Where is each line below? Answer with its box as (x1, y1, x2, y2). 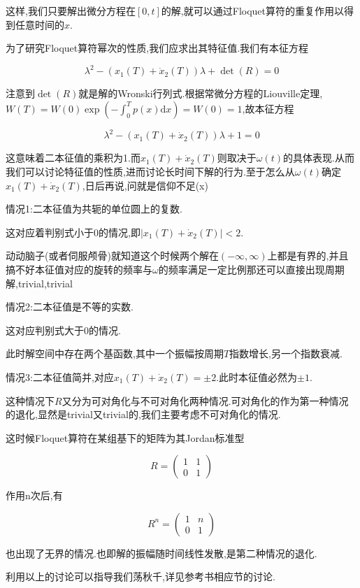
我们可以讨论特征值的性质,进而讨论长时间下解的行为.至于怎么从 (6, 164, 295, 178)
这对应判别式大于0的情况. (6, 322, 121, 337)
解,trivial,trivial (6, 275, 73, 290)
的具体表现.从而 (283, 150, 354, 165)
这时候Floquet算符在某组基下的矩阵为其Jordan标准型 (6, 430, 245, 445)
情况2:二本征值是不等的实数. (6, 299, 134, 314)
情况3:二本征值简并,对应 (6, 369, 114, 384)
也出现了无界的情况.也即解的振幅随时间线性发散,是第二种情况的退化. (6, 545, 317, 560)
